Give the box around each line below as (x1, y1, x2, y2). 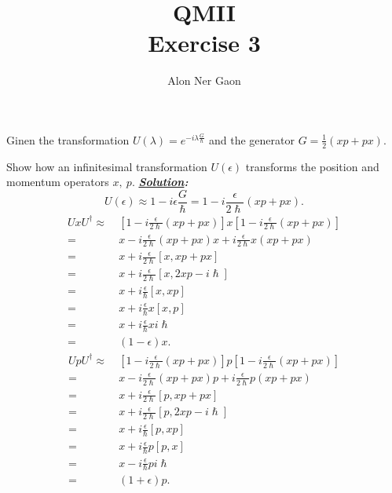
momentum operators (6, 173, 109, 190)
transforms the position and (245, 158, 379, 174)
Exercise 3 (148, 27, 261, 59)
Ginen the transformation (6, 131, 130, 148)
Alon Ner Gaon (167, 72, 241, 89)
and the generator (208, 131, 295, 148)
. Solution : (131, 173, 189, 190)
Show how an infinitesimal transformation (6, 158, 207, 174)
